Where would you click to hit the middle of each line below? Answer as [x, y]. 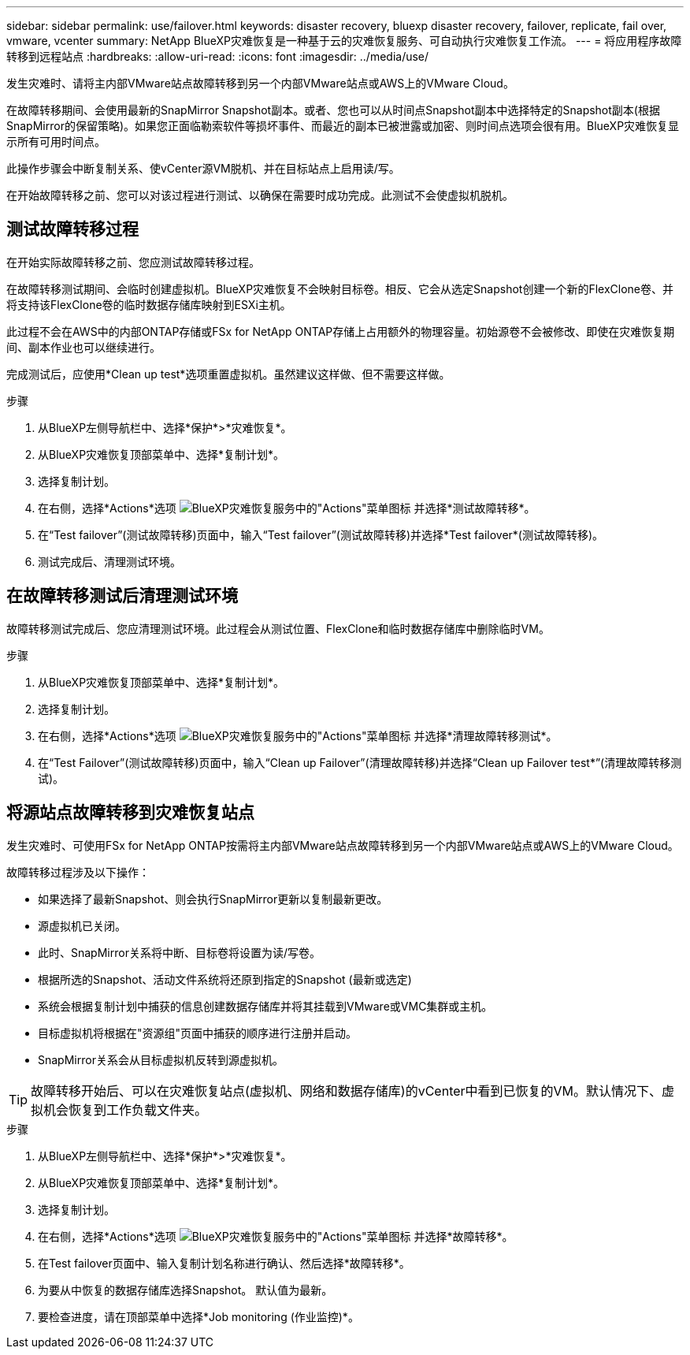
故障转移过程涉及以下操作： [78, 872]
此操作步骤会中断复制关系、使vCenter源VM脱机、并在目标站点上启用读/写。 [203, 168]
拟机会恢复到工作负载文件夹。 [119, 1109]
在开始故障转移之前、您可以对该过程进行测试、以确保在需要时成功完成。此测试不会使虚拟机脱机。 [260, 195]
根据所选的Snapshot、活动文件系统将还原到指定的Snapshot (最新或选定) [225, 979]
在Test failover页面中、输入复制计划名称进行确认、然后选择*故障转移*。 [224, 1263]
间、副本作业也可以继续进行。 [83, 347]
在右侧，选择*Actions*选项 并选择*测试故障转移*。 [287, 508]
